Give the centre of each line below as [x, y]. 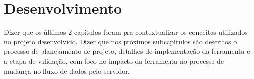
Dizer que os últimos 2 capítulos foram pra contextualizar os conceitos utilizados [126, 32]
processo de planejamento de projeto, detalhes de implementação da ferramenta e [127, 51]
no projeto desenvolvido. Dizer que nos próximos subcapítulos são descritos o [121, 41]
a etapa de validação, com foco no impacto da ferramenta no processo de [114, 60]
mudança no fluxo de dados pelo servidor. [67, 70]
